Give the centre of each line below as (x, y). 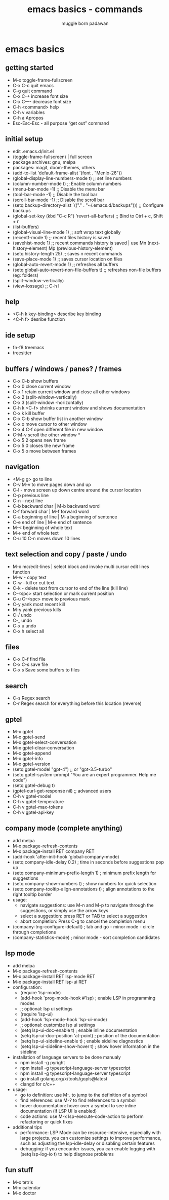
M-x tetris (23, 1182)
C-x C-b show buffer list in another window (58, 419)
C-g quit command (32, 91)
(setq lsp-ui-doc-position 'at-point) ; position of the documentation (90, 1035)
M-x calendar (27, 1187)
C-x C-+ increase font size (40, 96)
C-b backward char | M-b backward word (56, 506)
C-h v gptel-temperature (38, 802)
